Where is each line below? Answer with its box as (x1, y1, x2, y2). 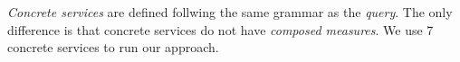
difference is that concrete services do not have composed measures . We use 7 (7, 20, 434, 39)
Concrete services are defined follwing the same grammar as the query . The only (7, 3, 453, 21)
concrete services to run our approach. (7, 38, 219, 57)
